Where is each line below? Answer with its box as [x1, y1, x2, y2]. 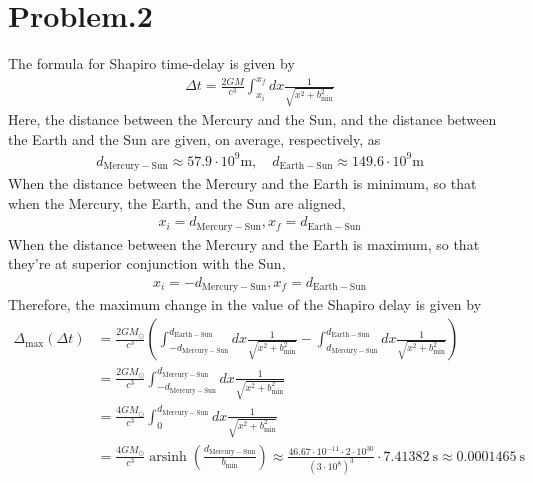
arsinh [149, 449, 187, 464]
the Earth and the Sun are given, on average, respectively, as [8, 128, 381, 149]
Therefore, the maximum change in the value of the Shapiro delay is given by [8, 294, 482, 315]
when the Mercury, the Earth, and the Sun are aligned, [8, 192, 346, 213]
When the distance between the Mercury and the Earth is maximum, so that [8, 233, 480, 254]
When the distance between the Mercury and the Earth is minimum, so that [8, 173, 477, 194]
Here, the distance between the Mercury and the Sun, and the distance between [8, 108, 497, 129]
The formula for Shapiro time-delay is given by [8, 53, 295, 74]
